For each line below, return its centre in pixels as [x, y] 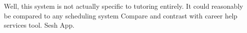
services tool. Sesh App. [39, 25]
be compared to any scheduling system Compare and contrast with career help [121, 15]
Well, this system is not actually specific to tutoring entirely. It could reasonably [123, 6]
